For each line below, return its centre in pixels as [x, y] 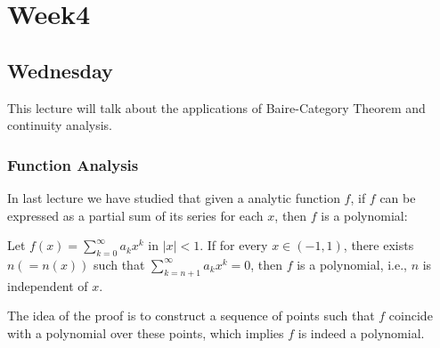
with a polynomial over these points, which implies [146, 332]
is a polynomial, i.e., [352, 264]
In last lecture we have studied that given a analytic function [174, 197]
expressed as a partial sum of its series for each [135, 215]
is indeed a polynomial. [361, 332]
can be [398, 197]
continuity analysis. [60, 125]
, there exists [379, 245]
